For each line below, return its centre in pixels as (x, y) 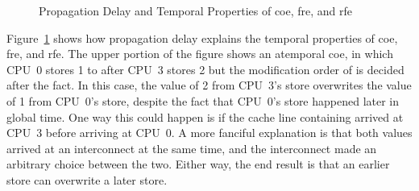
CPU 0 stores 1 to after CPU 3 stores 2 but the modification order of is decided (205, 69)
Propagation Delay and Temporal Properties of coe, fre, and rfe (196, 10)
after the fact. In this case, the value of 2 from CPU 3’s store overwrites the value (209, 85)
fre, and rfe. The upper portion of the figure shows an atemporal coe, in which (200, 54)
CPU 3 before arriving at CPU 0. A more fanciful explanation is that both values (209, 133)
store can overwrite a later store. (87, 179)
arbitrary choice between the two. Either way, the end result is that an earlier (198, 164)
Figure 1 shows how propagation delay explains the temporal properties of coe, (202, 37)
